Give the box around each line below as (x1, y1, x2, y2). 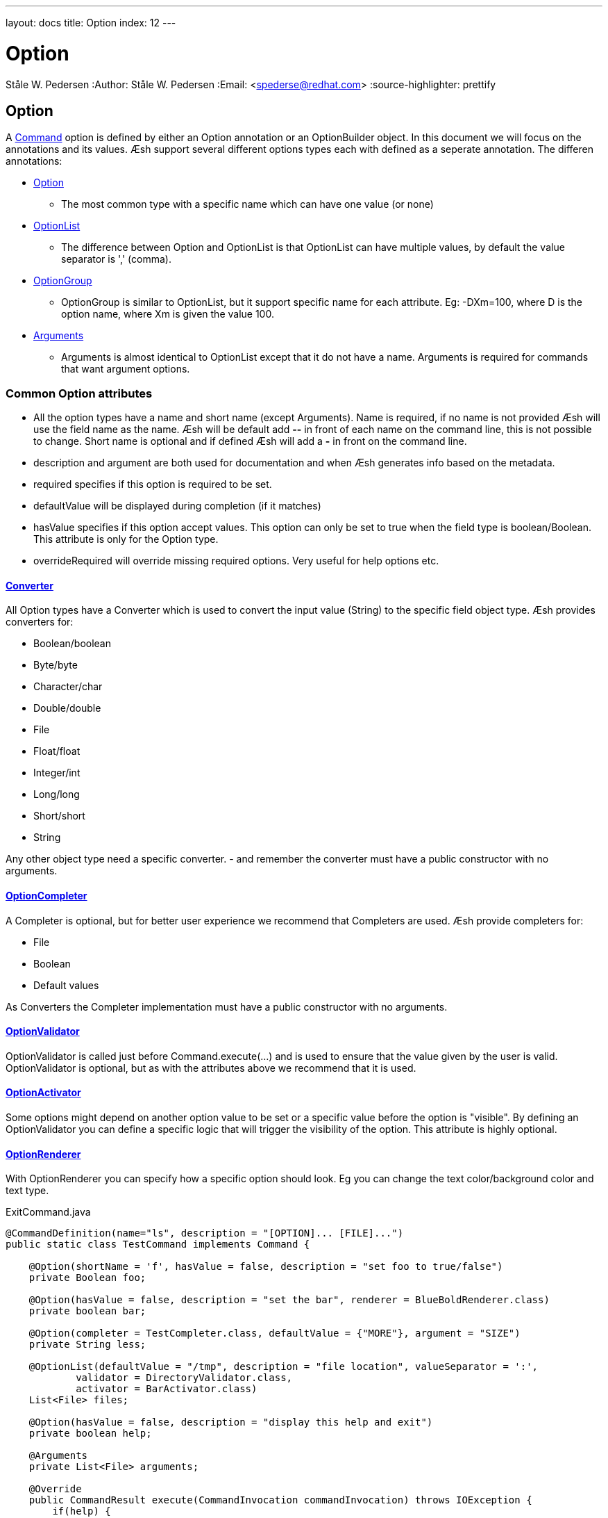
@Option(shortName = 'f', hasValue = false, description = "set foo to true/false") (28, 1261, 503, 1273)
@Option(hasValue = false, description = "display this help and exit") (28, 1417, 433, 1428)
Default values (33, 979, 99, 991)
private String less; (28, 1339, 146, 1350)
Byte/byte (33, 659, 78, 671)
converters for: (6, 616, 74, 628)
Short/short (33, 810, 85, 822)
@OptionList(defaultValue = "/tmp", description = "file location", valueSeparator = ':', (28, 1361, 539, 1373)
